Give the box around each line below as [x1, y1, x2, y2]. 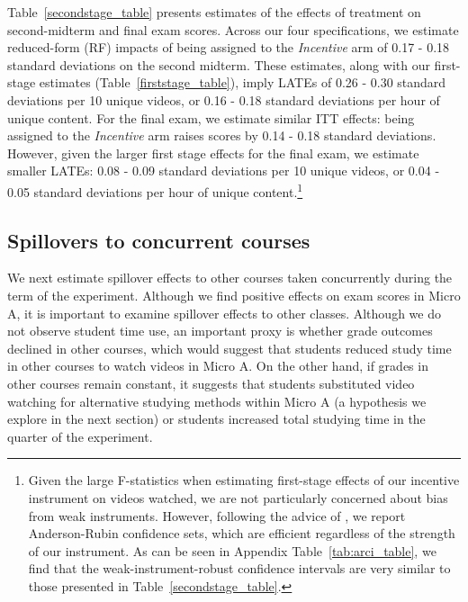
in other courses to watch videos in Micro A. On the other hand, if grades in [7, 356, 428, 375]
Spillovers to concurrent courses [7, 226, 310, 254]
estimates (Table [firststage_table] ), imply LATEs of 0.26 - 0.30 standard [39, 73, 446, 92]
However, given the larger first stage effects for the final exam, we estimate [7, 143, 419, 162]
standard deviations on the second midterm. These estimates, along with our [7, 55, 430, 74]
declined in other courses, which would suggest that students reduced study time [7, 338, 452, 357]
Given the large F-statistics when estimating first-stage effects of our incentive [28, 471, 460, 490]
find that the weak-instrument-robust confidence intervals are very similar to [28, 559, 451, 578]
